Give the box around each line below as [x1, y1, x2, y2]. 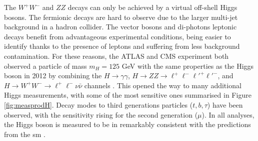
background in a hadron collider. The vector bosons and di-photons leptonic [4, 21, 237, 32]
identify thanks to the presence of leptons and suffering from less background [4, 41, 240, 51]
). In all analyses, [201, 109, 254, 120]
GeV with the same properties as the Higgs [121, 60, 254, 71]
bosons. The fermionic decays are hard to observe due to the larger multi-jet [4, 11, 238, 22]
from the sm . [4, 129, 45, 139]
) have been [207, 99, 243, 110]
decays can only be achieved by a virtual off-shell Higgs [67, 2, 237, 12]
